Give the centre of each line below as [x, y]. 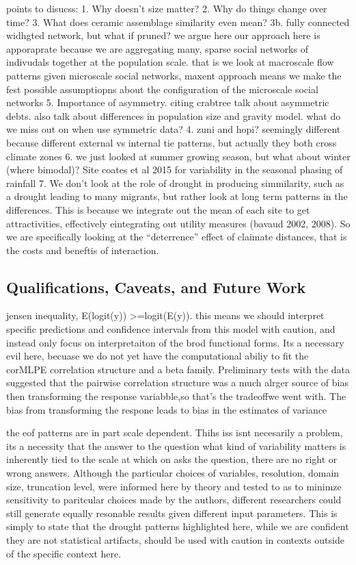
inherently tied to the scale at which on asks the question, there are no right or [172, 459]
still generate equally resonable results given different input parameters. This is [172, 513]
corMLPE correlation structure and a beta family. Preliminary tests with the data [178, 369]
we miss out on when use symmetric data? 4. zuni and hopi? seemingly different [174, 129]
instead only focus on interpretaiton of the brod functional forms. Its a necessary [175, 342]
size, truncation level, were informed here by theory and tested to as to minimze [174, 486]
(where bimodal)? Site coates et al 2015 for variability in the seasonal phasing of [175, 169]
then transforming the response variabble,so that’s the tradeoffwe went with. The [176, 396]
